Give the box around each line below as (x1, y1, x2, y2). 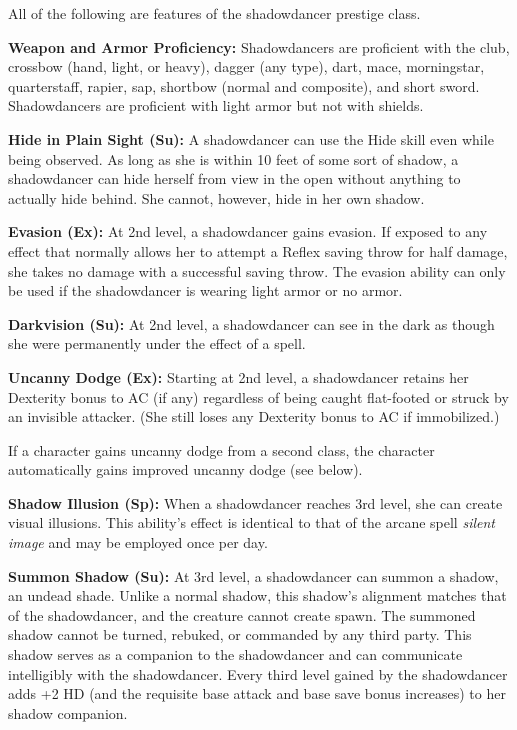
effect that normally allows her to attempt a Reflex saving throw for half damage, (8, 240, 508, 261)
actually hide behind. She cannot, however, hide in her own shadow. (8, 187, 425, 208)
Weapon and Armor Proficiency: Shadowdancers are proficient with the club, (8, 36, 510, 57)
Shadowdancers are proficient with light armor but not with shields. (8, 95, 424, 116)
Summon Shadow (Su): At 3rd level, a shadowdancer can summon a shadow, (8, 565, 499, 586)
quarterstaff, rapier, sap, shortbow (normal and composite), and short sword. (8, 75, 480, 96)
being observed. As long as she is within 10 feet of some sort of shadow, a (8, 148, 459, 169)
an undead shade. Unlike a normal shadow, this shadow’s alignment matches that (8, 585, 507, 606)
